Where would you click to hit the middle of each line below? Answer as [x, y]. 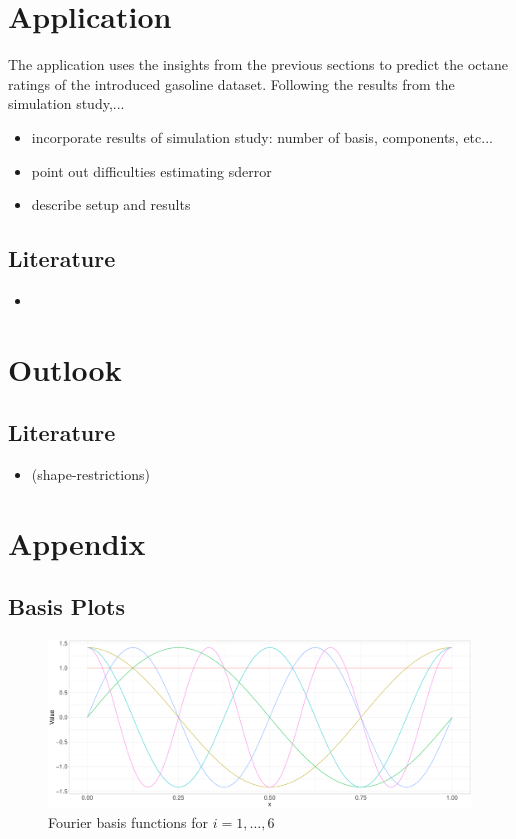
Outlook [65, 368]
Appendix [77, 542]
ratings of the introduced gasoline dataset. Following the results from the [231, 83]
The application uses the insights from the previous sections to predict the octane [258, 64]
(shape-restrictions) [90, 474]
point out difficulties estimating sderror [151, 170]
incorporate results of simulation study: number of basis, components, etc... [262, 136]
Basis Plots [66, 606]
